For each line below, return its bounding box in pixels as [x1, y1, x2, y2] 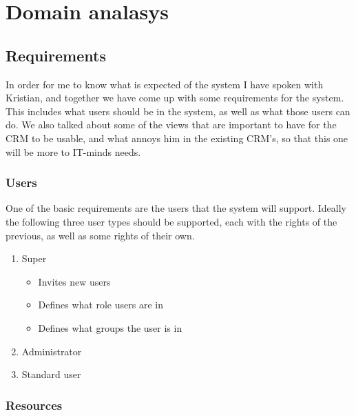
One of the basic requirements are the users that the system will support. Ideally [6, 201, 346, 215]
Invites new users [38, 274, 111, 288]
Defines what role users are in [38, 297, 163, 312]
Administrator [21, 344, 82, 358]
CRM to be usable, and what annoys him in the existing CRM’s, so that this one [6, 130, 348, 145]
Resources [6, 396, 63, 413]
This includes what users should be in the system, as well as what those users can [6, 103, 350, 118]
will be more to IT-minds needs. [6, 144, 141, 159]
